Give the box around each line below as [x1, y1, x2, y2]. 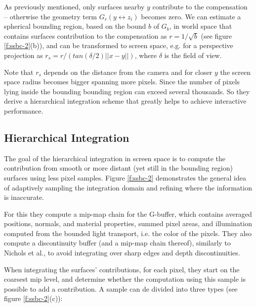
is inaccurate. [4, 192, 44, 202]
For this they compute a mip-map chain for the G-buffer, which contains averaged [4, 208, 252, 219]
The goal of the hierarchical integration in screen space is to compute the [4, 153, 225, 163]
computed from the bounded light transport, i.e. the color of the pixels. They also [4, 228, 252, 238]
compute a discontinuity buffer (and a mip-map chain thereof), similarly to [4, 238, 231, 248]
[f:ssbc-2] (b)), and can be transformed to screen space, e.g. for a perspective [4, 40, 233, 51]
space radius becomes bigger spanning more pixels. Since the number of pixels [4, 76, 240, 87]
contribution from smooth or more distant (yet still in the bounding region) [4, 163, 233, 173]
